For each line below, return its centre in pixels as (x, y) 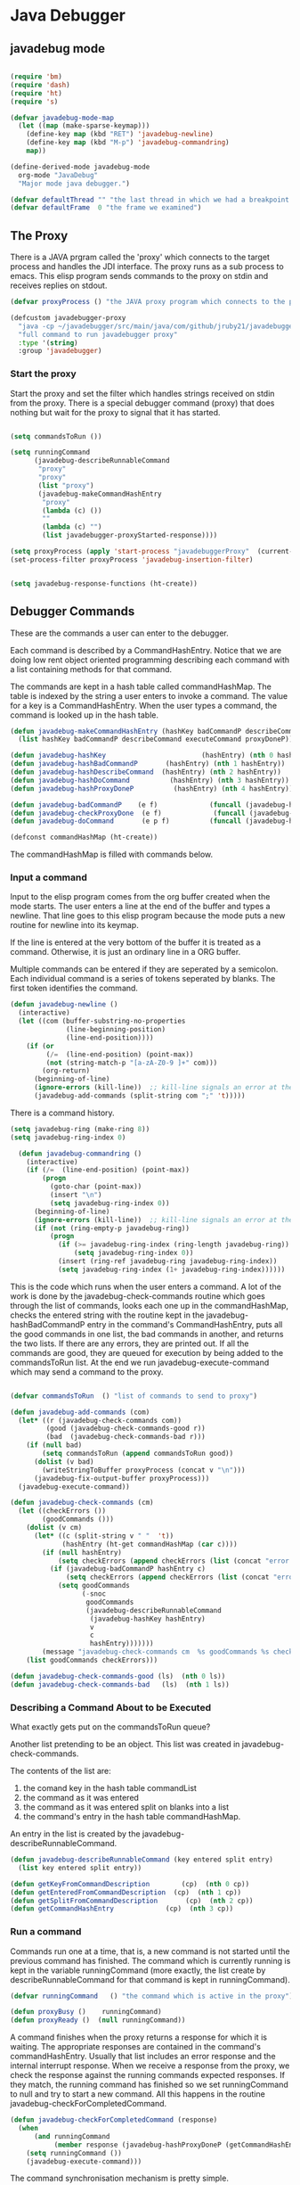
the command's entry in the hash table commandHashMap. (132, 1817)
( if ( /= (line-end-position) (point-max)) (108, 1170)
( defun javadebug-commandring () (80, 1154)
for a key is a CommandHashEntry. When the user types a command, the (144, 705)
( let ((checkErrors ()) (62, 1511)
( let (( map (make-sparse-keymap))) (84, 126)
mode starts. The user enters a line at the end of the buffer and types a (140, 907)
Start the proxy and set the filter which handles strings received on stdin (142, 393)
